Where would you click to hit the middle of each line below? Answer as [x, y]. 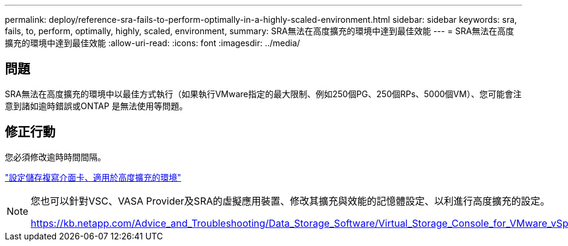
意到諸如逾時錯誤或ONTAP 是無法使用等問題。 [96, 106]
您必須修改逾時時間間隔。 [55, 157]
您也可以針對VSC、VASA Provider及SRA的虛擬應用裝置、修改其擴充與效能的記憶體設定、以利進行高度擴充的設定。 [290, 201]
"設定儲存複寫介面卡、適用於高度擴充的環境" [93, 177]
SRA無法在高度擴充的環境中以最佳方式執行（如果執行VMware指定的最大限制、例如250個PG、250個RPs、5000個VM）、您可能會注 [263, 94]
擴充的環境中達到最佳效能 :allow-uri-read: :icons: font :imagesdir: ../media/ [153, 43]
